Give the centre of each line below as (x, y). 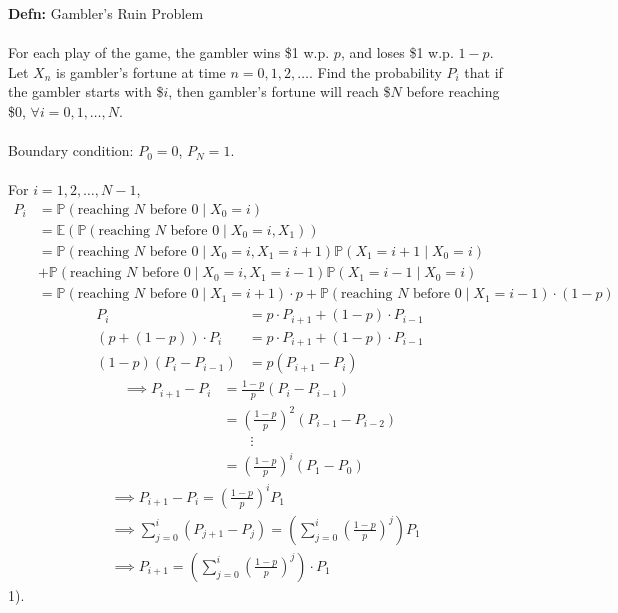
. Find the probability (375, 71)
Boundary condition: (71, 150)
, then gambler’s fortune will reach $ (279, 91)
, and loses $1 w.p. (397, 52)
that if (483, 71)
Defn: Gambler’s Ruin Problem (106, 13)
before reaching (453, 91)
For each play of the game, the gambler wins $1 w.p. (169, 52)
